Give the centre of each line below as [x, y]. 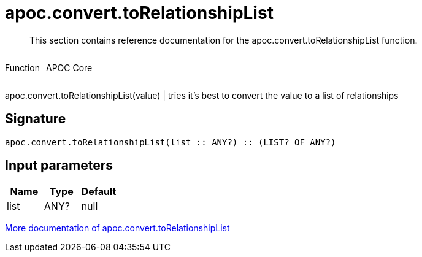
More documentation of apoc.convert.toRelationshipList [117, 228]
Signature [36, 119]
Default [99, 192]
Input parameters [59, 166]
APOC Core [69, 67]
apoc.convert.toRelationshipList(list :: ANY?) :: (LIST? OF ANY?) [171, 142]
